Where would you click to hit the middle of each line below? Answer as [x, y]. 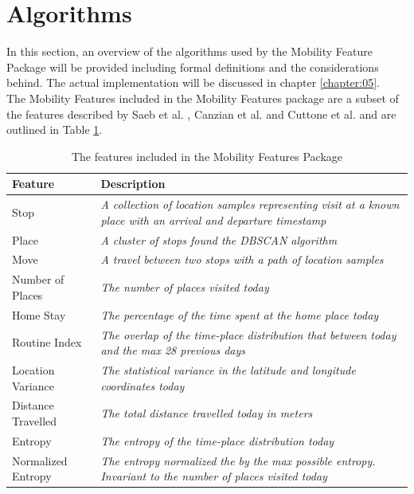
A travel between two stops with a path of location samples [242, 259]
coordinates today [143, 385]
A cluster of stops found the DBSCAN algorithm [219, 239]
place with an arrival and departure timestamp [213, 220]
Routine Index [47, 342]
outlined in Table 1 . [55, 129]
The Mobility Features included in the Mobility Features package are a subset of [203, 98]
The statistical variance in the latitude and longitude [228, 369]
